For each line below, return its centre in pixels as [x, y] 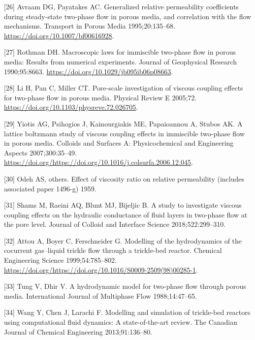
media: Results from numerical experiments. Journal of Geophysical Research [120, 61]
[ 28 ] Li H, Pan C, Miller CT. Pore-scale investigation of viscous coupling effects [124, 88]
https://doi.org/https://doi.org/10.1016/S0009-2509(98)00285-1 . [101, 269]
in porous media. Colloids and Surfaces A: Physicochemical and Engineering [119, 143]
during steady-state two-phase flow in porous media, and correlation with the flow [128, 16]
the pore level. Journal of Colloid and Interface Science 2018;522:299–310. [115, 224]
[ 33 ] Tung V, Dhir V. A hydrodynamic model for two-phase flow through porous [125, 286]
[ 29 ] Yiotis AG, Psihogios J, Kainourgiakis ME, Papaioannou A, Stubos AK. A [123, 123]
